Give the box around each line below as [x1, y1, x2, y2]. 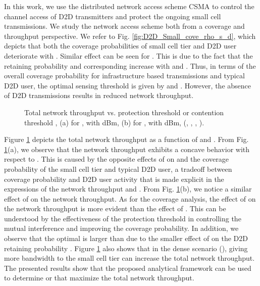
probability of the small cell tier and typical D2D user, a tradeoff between [4, 163, 232, 174]
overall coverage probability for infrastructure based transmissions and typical [4, 70, 245, 81]
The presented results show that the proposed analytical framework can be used [4, 262, 251, 273]
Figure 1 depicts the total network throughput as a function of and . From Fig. [4, 134, 249, 145]
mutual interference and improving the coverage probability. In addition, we [4, 223, 239, 233]
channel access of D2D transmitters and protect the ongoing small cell [4, 11, 221, 21]
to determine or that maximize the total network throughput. [4, 272, 194, 283]
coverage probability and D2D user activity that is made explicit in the [4, 173, 224, 184]
